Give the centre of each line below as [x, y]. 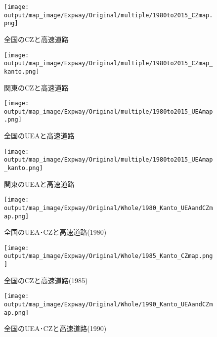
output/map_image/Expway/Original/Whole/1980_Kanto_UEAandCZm [108, 208]
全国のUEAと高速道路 [39, 136]
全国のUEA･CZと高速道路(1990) [55, 328]
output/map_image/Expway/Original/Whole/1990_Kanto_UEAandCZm [108, 305]
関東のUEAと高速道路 [39, 184]
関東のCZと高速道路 [36, 87]
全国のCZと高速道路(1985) [46, 280]
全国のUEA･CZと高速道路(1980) [55, 232]
